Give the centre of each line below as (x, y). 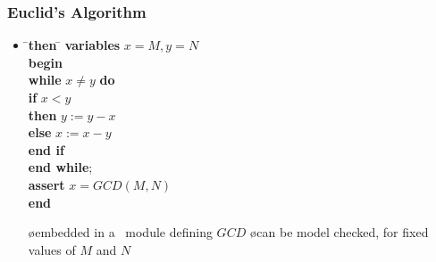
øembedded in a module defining (120, 232)
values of (52, 249)
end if (46, 149)
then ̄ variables (74, 45)
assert (46, 184)
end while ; (60, 167)
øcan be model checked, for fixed (339, 232)
